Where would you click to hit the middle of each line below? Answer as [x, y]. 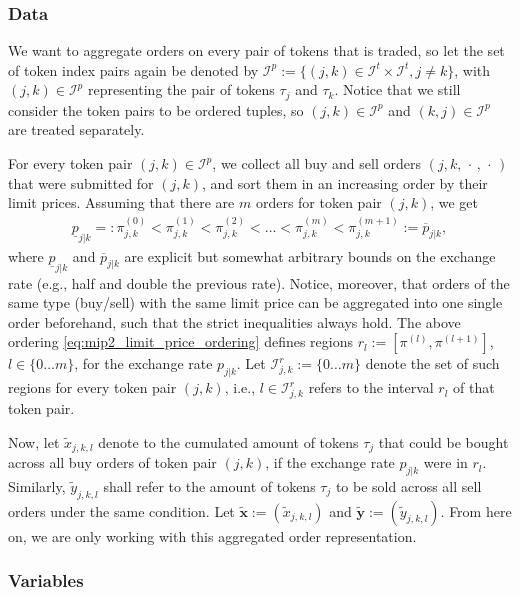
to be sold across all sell [408, 485]
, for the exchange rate [143, 363]
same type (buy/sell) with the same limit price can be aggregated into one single [255, 302]
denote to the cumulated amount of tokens [228, 441]
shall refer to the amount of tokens [209, 485]
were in [445, 462]
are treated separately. [76, 129]
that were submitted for [81, 182]
